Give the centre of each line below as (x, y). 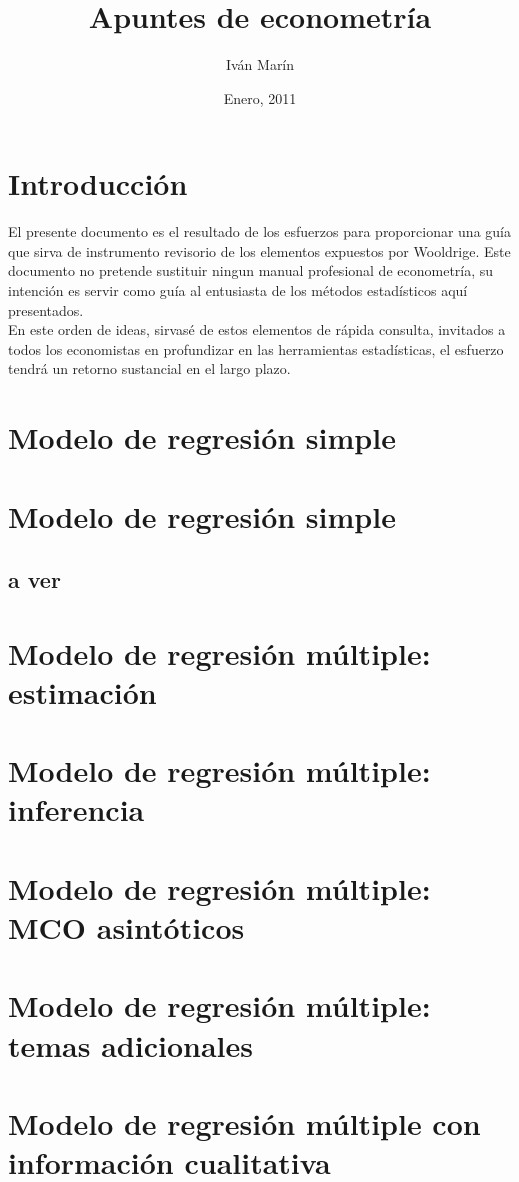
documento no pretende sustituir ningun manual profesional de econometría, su (251, 270)
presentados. (46, 309)
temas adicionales (130, 1044)
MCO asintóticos (126, 927)
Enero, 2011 (260, 97)
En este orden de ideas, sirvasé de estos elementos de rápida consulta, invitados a (257, 329)
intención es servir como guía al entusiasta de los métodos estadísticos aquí (238, 290)
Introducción (98, 183)
